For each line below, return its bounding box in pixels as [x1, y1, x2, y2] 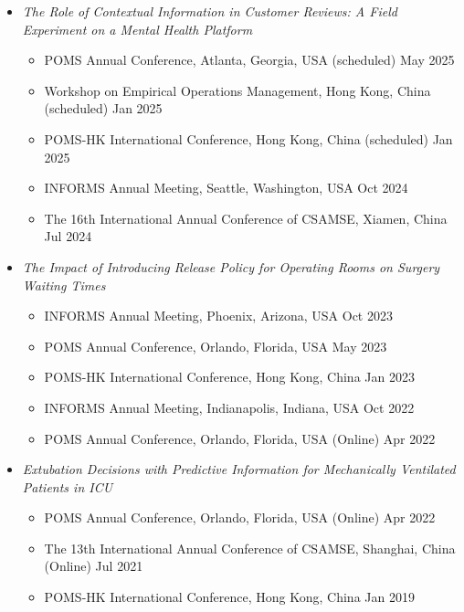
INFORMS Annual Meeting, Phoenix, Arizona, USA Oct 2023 [44, 306, 393, 325]
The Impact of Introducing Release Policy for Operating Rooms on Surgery [22, 257, 440, 276]
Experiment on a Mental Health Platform [22, 19, 253, 38]
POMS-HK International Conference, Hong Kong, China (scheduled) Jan [44, 129, 453, 148]
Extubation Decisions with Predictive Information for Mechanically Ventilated [22, 459, 456, 479]
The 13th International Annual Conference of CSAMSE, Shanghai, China [44, 538, 456, 557]
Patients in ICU [22, 477, 113, 496]
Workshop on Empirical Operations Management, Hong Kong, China [44, 80, 431, 100]
